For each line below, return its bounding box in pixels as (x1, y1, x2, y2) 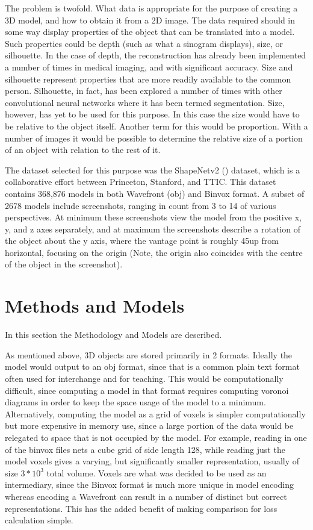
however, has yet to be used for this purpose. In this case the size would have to (5, 108, 300, 120)
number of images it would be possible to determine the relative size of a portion (5, 131, 303, 144)
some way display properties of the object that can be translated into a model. (5, 25, 295, 38)
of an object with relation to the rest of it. (5, 143, 161, 156)
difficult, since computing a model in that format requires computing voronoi (5, 384, 289, 396)
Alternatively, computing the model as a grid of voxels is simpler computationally (5, 407, 306, 420)
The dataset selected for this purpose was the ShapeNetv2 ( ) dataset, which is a (5, 163, 300, 176)
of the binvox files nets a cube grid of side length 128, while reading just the (5, 443, 285, 455)
